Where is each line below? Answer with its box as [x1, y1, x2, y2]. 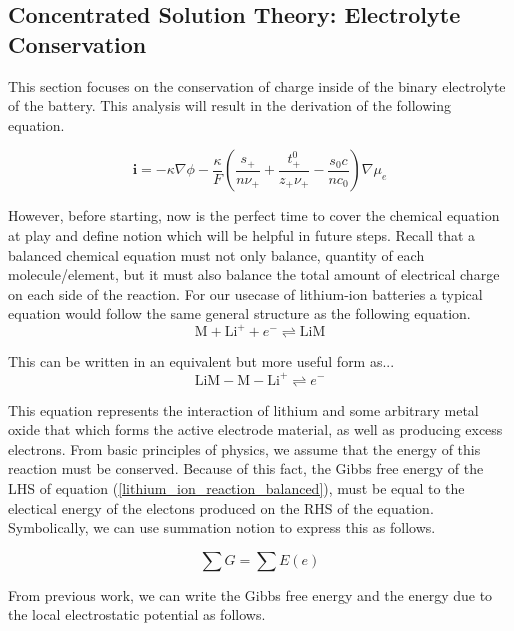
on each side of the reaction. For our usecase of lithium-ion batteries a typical [8, 283, 483, 304]
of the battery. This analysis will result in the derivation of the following [8, 95, 452, 116]
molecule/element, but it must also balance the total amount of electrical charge [8, 264, 500, 285]
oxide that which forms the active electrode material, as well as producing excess [8, 419, 503, 440]
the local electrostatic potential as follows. [8, 604, 266, 625]
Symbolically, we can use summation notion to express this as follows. [8, 517, 436, 538]
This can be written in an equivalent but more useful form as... [8, 351, 395, 372]
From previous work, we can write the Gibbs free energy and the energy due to [8, 584, 493, 605]
